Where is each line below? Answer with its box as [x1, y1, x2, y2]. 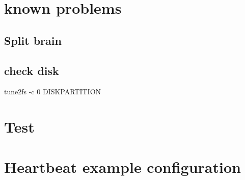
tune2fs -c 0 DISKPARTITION [4, 86, 101, 97]
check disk [4, 62, 59, 78]
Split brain [4, 32, 62, 48]
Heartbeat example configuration [4, 156, 241, 177]
